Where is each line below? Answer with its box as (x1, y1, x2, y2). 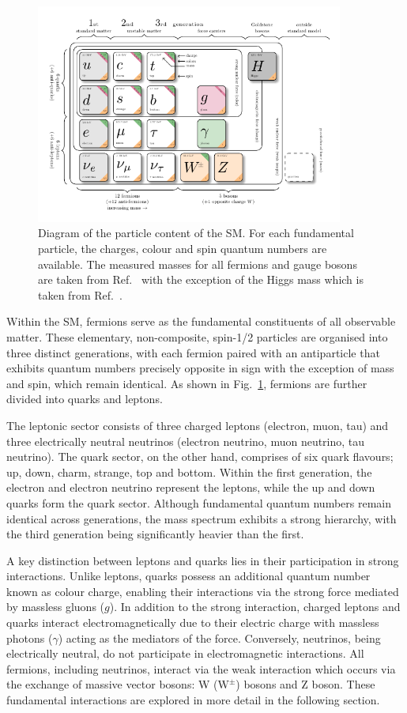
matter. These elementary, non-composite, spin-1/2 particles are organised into (6, 328, 388, 345)
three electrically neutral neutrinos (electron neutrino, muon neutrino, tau (6, 432, 365, 449)
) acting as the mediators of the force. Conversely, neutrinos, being (58, 629, 381, 646)
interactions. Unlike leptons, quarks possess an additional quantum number (6, 568, 371, 584)
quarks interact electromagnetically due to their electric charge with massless (6, 614, 379, 631)
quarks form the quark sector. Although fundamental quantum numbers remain (6, 494, 392, 511)
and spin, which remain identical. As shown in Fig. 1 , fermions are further (6, 375, 367, 391)
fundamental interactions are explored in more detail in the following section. (6, 692, 380, 708)
